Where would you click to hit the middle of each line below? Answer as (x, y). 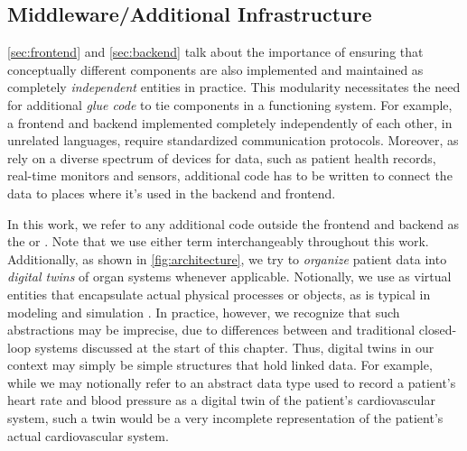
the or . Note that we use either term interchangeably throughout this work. (218, 241)
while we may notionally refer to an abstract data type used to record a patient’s (232, 382)
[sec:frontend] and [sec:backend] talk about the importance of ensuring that (215, 52)
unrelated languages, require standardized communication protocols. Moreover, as (233, 140)
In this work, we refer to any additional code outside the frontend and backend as (233, 223)
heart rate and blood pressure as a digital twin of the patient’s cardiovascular (221, 400)
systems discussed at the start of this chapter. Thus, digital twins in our (234, 347)
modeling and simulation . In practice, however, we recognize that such (204, 312)
